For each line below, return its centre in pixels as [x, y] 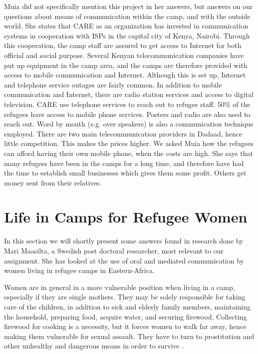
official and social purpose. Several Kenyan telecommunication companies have [124, 55]
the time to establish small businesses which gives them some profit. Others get [125, 173]
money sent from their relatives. [53, 182]
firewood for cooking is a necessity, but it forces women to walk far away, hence [125, 326]
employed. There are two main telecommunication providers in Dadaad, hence [123, 133]
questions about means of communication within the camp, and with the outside [127, 16]
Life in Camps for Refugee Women [126, 217]
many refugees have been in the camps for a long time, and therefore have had [124, 163]
